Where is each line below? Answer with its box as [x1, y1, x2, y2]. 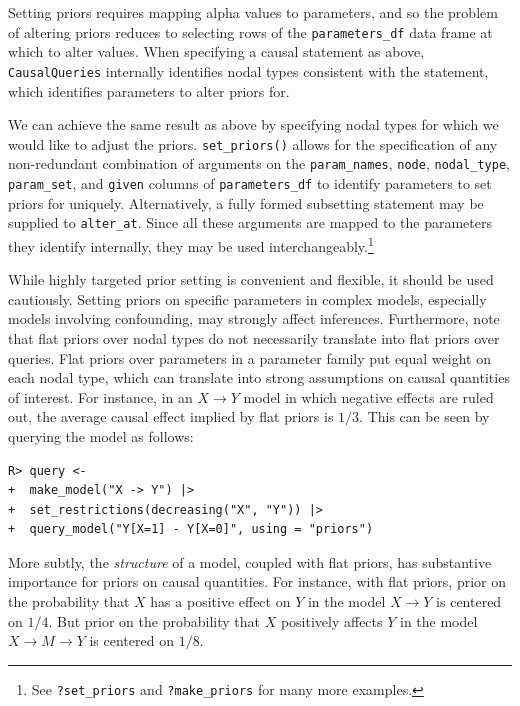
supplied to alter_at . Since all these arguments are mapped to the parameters [8, 212, 492, 233]
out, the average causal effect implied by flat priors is [8, 406, 334, 427]
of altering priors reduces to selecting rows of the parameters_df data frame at [8, 21, 493, 42]
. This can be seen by [359, 406, 490, 427]
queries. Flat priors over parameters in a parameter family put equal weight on [8, 347, 491, 368]
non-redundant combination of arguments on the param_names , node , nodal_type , [8, 153, 510, 174]
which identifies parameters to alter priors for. [8, 80, 290, 101]
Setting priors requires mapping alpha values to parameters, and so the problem [8, 2, 498, 22]
